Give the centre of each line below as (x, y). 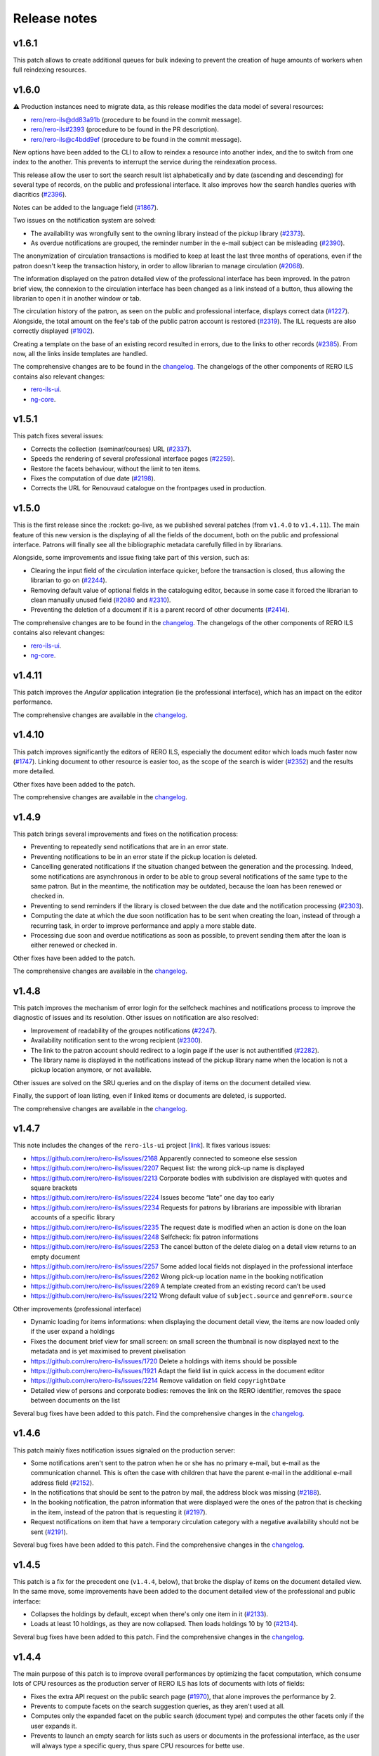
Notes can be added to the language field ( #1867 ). (86, 207)
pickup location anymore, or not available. (91, 1070)
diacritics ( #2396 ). (40, 195)
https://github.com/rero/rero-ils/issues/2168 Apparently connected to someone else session (164, 1158)
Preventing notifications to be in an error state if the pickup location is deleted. (144, 856)
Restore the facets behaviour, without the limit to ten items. (116, 469)
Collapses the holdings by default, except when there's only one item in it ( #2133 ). (149, 1614)
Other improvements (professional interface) (77, 1309)
